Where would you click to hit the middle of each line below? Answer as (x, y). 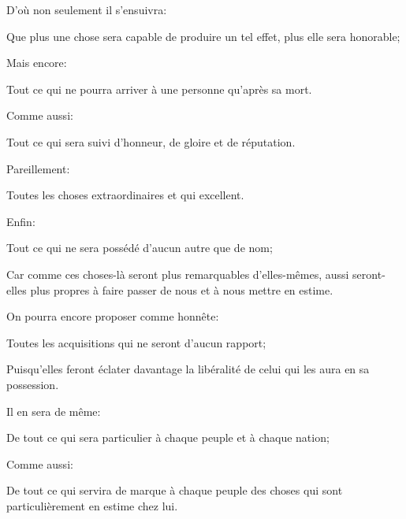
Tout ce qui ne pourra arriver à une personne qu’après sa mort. (159, 89)
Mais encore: (37, 63)
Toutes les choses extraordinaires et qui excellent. (125, 195)
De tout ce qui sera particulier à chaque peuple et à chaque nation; (168, 437)
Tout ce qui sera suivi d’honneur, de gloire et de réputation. (151, 141)
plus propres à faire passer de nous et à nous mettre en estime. (182, 289)
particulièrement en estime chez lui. (92, 505)
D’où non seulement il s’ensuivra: (87, 9)
